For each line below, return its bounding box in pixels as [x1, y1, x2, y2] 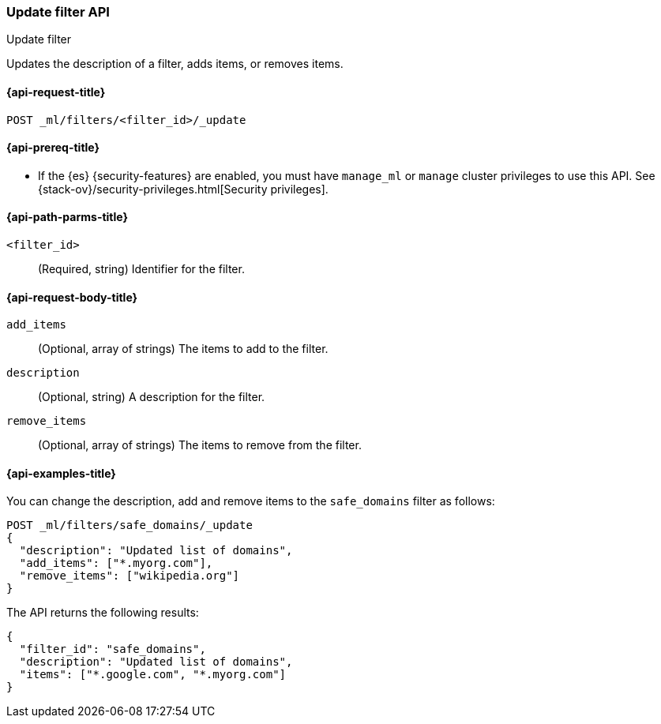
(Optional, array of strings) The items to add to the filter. [38, 342, 329, 356]
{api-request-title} [6, 84, 106, 99]
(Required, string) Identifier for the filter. [38, 262, 245, 276]
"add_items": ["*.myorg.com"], [19, 557, 213, 570]
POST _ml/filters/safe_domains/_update [6, 519, 253, 532]
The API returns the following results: [6, 606, 199, 620]
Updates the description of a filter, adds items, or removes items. [6, 57, 344, 71]
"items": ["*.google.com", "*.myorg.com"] [19, 668, 287, 681]
